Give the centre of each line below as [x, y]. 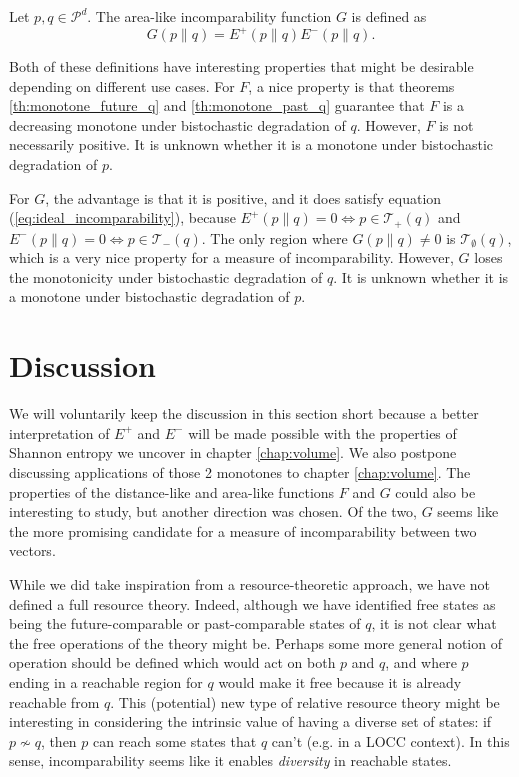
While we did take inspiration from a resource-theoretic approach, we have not [250, 583]
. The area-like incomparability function [209, 16]
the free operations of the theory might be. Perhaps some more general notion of [255, 642]
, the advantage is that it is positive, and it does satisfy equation [243, 197]
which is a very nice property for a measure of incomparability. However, [231, 257]
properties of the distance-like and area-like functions [172, 491]
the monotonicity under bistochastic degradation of [166, 276]
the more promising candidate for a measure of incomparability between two [243, 530]
